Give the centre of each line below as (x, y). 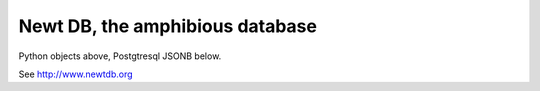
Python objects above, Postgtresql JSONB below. (120, 56)
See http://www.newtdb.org (76, 74)
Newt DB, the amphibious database (167, 26)
